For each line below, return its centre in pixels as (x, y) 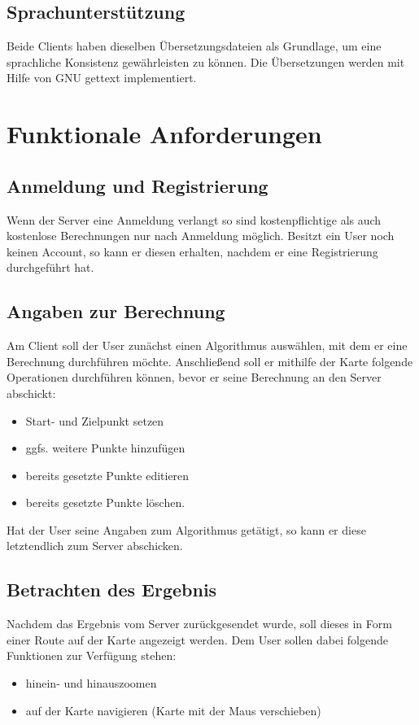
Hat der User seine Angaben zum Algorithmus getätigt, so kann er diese (186, 529)
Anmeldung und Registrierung (137, 185)
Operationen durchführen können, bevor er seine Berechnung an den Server (194, 377)
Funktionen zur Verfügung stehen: (92, 655)
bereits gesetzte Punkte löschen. (105, 502)
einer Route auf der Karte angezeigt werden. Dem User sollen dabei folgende (197, 639)
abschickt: (31, 393)
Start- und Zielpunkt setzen (95, 420)
